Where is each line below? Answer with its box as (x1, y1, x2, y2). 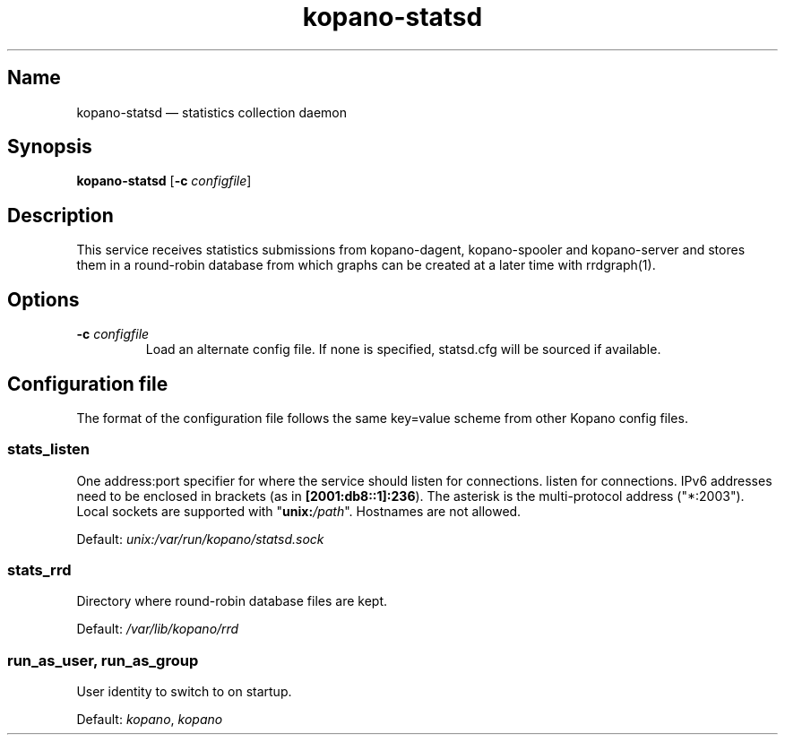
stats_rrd (7, 561, 72, 580)
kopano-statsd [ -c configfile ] (76, 173, 252, 189)
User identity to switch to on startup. (76, 684, 292, 700)
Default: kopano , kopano (76, 712, 223, 728)
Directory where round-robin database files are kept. (76, 593, 388, 609)
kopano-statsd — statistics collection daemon (76, 104, 347, 120)
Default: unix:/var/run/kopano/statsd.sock (76, 531, 324, 547)
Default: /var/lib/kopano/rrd (76, 621, 239, 637)
